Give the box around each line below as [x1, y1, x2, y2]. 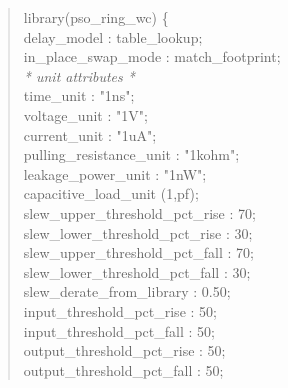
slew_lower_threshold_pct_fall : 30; [23, 261, 251, 282]
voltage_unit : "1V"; [23, 104, 148, 125]
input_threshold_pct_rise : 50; [23, 300, 217, 321]
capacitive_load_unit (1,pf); [23, 183, 199, 204]
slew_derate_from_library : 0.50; [23, 281, 231, 302]
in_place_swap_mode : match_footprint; [23, 46, 281, 67]
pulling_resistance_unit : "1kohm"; [23, 144, 240, 165]
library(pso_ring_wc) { [23, 7, 169, 27]
